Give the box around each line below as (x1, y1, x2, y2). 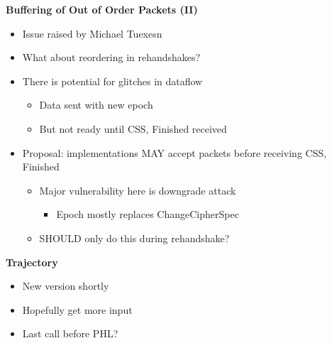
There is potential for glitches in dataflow (22, 73, 203, 88)
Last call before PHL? (22, 326, 118, 341)
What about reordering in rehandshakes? (22, 50, 201, 65)
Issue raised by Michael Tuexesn (22, 26, 162, 40)
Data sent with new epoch (39, 97, 153, 112)
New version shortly (22, 278, 109, 293)
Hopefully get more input (22, 302, 133, 317)
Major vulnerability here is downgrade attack (39, 183, 236, 197)
